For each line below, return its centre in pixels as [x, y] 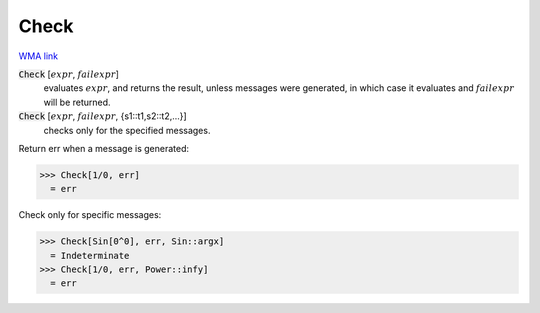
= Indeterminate [90, 255]
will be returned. [77, 102]
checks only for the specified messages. [127, 130]
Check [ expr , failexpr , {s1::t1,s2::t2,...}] [102, 116]
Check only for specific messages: [90, 215]
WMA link [38, 56]
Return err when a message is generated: [104, 148]
